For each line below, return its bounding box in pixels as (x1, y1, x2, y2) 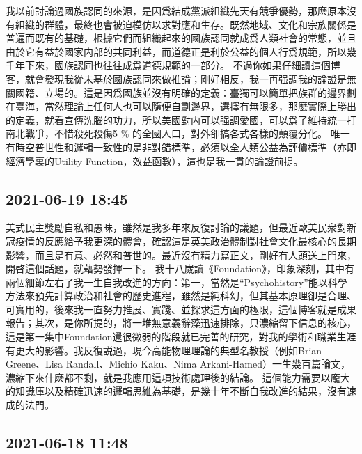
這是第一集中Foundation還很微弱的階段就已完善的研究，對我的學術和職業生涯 (6, 329, 356, 344)
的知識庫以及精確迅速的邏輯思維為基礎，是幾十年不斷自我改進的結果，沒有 (6, 384, 347, 398)
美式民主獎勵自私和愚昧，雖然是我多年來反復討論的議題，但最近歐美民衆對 (6, 220, 347, 235)
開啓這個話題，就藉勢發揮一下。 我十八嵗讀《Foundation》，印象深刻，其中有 (6, 261, 355, 276)
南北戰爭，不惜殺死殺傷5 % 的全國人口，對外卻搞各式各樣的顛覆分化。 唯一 (6, 126, 350, 141)
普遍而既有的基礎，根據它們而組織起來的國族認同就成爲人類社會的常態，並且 (6, 31, 356, 45)
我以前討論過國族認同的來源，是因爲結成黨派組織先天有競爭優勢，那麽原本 (6, 3, 347, 17)
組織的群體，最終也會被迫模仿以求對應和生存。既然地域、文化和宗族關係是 (15, 17, 356, 31)
